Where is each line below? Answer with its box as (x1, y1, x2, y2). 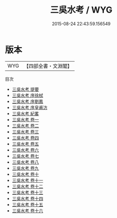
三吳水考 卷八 (12, 159, 39, 165)
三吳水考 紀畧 (12, 110, 39, 117)
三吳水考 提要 (12, 86, 39, 92)
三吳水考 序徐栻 (12, 92, 44, 98)
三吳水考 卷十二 (12, 183, 44, 189)
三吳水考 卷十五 (12, 201, 44, 207)
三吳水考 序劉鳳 (12, 98, 44, 104)
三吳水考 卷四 (12, 134, 39, 141)
